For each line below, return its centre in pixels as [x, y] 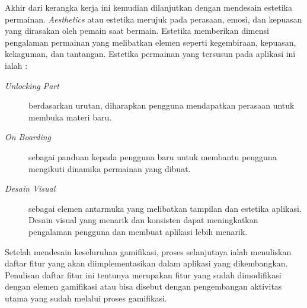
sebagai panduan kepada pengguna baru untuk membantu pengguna [153, 156]
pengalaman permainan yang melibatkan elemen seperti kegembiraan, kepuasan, [151, 42]
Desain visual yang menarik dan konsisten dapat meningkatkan [143, 220]
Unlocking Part [32, 85]
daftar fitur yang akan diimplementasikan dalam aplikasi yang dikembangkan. [146, 263]
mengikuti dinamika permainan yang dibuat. [110, 168]
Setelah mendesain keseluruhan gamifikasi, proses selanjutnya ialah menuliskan [148, 251]
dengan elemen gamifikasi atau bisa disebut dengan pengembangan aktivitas [143, 286]
